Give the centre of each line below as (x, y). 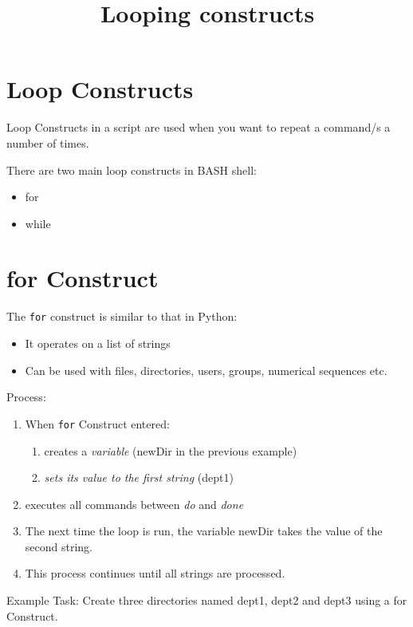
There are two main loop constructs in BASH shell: (132, 170)
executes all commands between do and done (134, 504)
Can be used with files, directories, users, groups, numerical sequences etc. (206, 370)
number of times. (48, 142)
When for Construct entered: (97, 423)
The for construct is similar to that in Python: (122, 316)
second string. (59, 546)
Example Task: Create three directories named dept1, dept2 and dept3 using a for (207, 600)
